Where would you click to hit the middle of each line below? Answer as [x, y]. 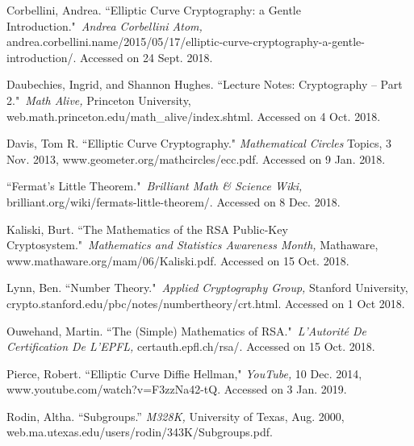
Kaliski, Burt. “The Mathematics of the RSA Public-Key [147, 229]
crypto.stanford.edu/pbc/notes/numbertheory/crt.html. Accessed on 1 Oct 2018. [206, 303]
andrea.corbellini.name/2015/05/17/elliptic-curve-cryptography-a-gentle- [186, 42]
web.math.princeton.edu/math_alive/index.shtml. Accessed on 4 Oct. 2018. [194, 116]
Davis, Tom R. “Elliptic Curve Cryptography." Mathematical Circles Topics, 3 [199, 143]
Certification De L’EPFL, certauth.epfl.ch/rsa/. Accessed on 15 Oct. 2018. [191, 346]
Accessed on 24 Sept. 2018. [146, 57]
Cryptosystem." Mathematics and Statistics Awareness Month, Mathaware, [192, 245]
